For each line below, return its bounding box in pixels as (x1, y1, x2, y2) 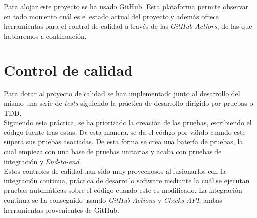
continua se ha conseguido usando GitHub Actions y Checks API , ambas (4, 195, 222, 205)
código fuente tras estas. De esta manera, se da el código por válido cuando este (4, 127, 246, 137)
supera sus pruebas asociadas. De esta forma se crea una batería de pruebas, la (4, 136, 243, 147)
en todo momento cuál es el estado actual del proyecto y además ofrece (4, 11, 219, 21)
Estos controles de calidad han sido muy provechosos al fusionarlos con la (4, 166, 226, 176)
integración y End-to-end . (4, 156, 81, 166)
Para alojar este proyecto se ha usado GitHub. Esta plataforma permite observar (4, 1, 249, 11)
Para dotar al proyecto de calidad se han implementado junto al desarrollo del (4, 88, 240, 98)
